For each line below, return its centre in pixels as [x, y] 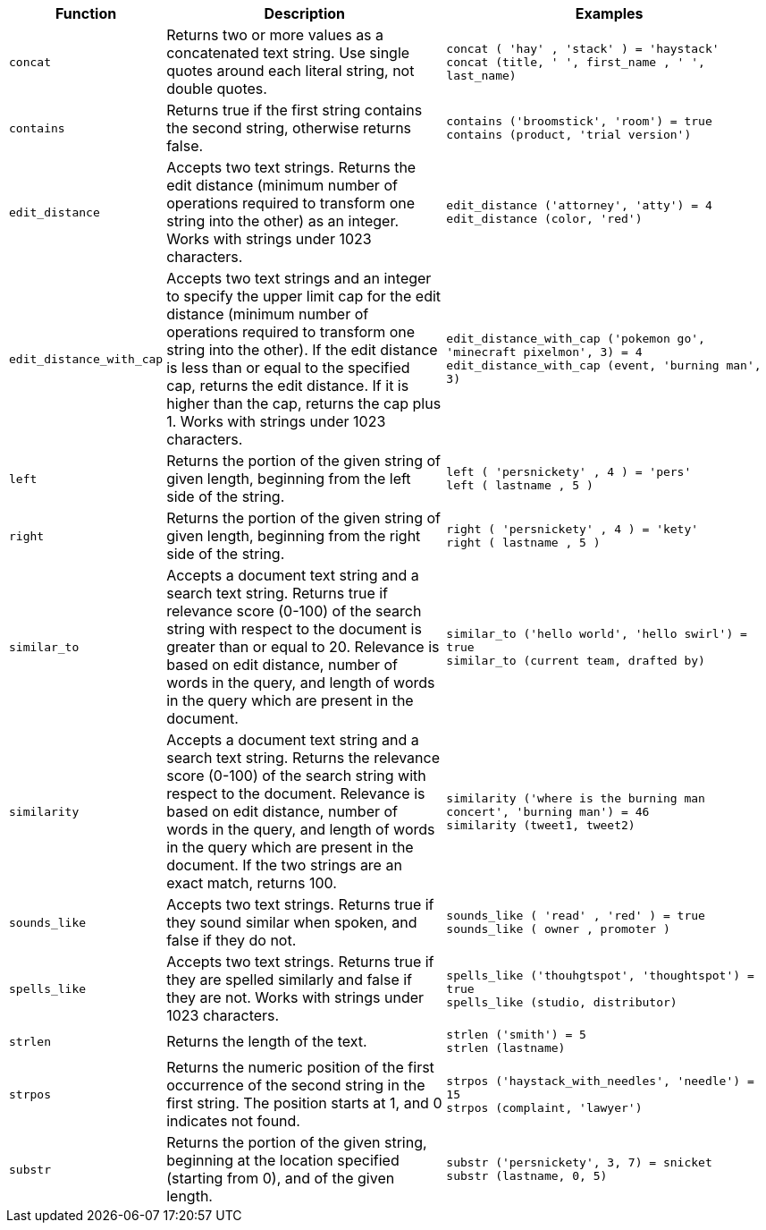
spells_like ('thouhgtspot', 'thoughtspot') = [600, 975]
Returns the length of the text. [267, 1041]
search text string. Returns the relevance [303, 758]
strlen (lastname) [506, 1048]
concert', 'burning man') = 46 [548, 811]
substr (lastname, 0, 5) [527, 1176]
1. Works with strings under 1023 [276, 421]
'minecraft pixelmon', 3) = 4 [544, 352]
